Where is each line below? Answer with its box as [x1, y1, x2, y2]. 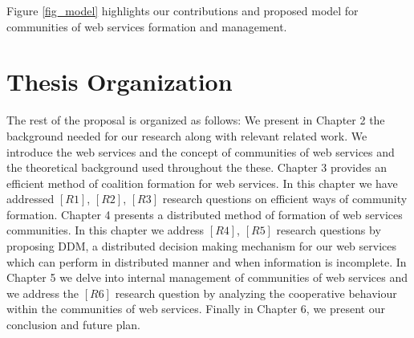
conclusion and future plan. [6, 316, 140, 333]
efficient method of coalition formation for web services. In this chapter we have [6, 174, 398, 191]
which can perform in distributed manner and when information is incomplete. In [6, 253, 407, 270]
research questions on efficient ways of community [162, 190, 408, 207]
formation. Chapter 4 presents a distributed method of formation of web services [6, 206, 403, 222]
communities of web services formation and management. [6, 18, 287, 35]
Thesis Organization [6, 65, 233, 98]
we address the [6, 284, 79, 301]
